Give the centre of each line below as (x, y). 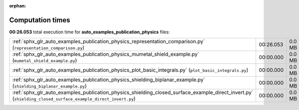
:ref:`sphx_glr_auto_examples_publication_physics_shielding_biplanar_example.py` (109, 80)
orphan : (18, 6)
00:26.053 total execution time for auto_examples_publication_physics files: (89, 32)
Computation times (40, 20)
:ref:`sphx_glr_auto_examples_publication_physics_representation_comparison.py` (109, 41)
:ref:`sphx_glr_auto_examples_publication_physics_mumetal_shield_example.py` (106, 54)
